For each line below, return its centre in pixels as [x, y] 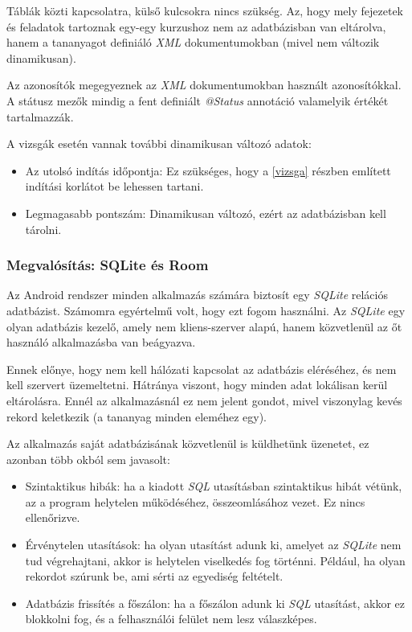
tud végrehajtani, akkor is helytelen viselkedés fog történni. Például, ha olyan [215, 560]
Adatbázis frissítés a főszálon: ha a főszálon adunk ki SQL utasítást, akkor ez [215, 603]
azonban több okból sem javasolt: [88, 459]
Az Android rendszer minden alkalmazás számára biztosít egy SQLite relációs [197, 295]
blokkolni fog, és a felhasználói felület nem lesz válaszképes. [171, 619]
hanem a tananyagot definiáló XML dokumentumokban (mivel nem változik [193, 42]
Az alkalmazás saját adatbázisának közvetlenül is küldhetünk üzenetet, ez [188, 443]
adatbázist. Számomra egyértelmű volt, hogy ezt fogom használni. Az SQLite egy [206, 310]
